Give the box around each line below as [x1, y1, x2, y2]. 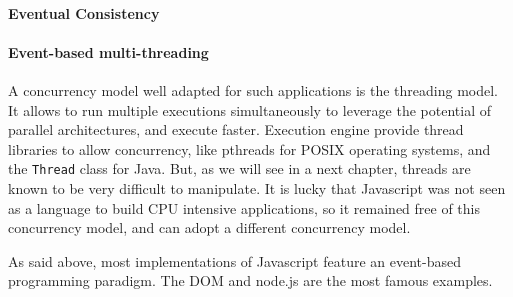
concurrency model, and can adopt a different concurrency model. [8, 217, 411, 238]
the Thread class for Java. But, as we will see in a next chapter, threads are [8, 158, 471, 179]
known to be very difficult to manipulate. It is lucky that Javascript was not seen [8, 178, 506, 199]
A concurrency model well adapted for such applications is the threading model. [8, 79, 499, 100]
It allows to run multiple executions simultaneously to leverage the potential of [8, 99, 491, 120]
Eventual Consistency [8, 2, 160, 23]
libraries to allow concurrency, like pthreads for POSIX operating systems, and [8, 138, 491, 159]
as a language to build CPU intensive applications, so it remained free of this [8, 197, 480, 218]
